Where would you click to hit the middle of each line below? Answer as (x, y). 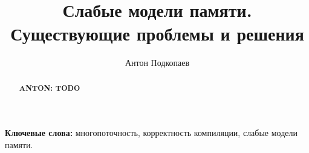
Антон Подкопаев (157, 63)
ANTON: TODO (50, 88)
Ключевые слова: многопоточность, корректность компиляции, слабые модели (151, 133)
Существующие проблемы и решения (157, 34)
